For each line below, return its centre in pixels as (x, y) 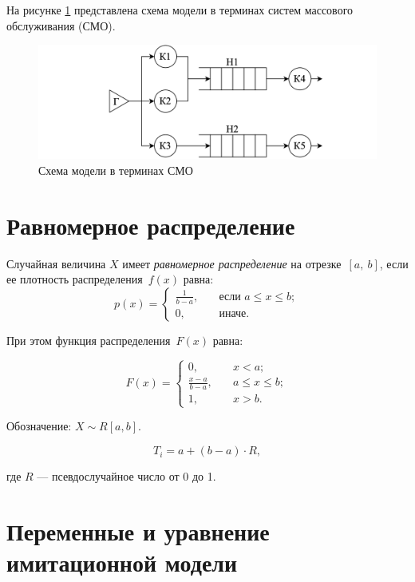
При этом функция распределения (89, 340)
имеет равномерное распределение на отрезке (232, 263)
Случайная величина (56, 263)
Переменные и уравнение (138, 531)
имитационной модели (122, 562)
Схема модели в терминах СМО (116, 170)
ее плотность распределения (75, 279)
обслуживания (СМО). (61, 25)
